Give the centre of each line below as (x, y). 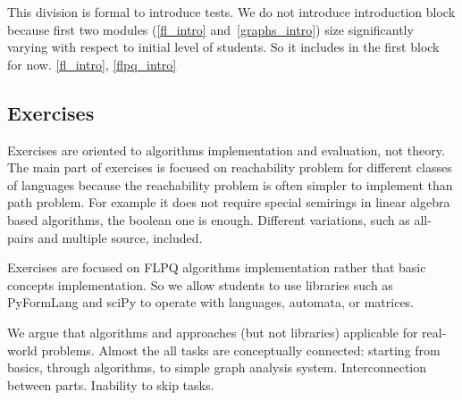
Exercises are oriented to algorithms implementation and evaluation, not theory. (226, 150)
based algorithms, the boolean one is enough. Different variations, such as (209, 219)
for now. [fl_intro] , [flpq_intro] (92, 64)
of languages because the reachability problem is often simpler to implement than (230, 184)
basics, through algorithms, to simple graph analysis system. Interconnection (217, 367)
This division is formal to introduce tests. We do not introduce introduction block (231, 12)
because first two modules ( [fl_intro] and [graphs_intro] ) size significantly (210, 29)
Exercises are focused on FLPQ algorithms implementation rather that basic (217, 267)
